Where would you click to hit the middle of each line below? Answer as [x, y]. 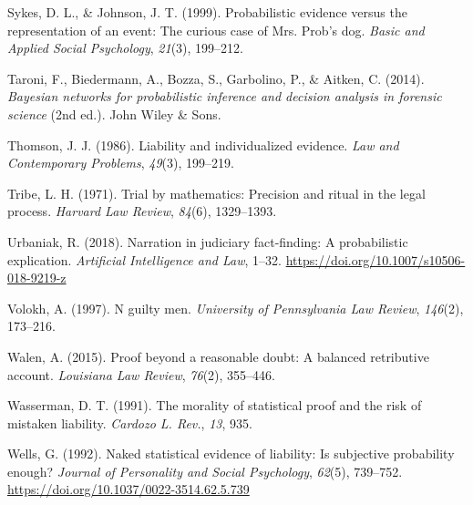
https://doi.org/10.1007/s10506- [375, 259]
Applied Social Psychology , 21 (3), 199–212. [126, 48]
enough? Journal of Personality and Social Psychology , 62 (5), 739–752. [205, 471]
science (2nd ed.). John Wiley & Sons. [114, 113]
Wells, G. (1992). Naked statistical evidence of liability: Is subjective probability [231, 453]
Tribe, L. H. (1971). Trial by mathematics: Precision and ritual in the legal [216, 193]
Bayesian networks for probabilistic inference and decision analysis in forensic [225, 96]
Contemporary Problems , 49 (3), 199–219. [121, 163]
